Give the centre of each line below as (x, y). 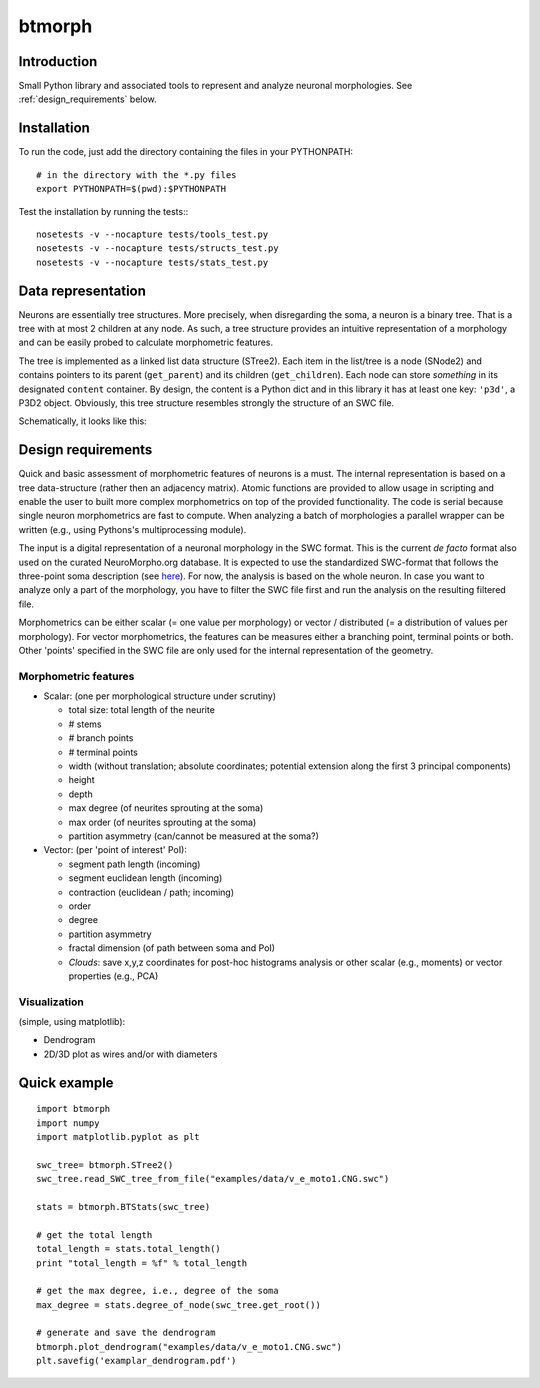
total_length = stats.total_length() (129, 1249)
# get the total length (94, 1234)
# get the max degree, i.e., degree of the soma (157, 1291)
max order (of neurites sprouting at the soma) (162, 822)
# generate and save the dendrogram (126, 1333)
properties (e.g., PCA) (113, 976)
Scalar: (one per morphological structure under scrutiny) (160, 696)
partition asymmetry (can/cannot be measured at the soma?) (193, 836)
